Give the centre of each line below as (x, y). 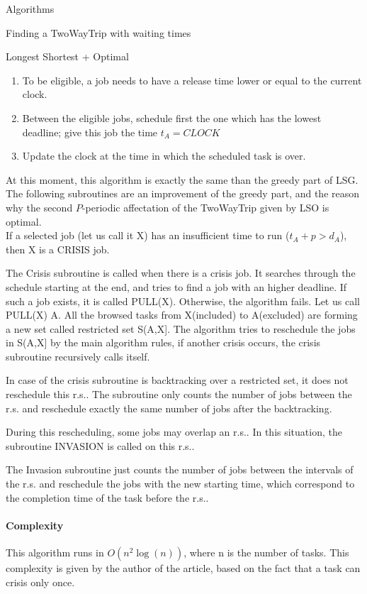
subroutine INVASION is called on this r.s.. (100, 445)
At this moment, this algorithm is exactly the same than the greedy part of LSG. (182, 179)
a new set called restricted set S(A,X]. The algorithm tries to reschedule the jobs (181, 328)
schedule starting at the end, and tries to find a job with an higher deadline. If (176, 286)
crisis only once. (40, 582)
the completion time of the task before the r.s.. (107, 497)
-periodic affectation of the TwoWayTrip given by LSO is (205, 207)
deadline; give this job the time (90, 132)
